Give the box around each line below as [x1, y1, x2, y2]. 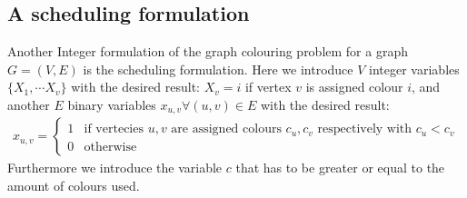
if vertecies [84, 123, 144, 136]
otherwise [84, 140, 137, 153]
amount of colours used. [7, 176, 140, 195]
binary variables [67, 94, 156, 114]
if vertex [244, 77, 292, 96]
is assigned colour [305, 77, 403, 96]
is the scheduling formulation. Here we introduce [83, 59, 353, 78]
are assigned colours [171, 123, 282, 136]
